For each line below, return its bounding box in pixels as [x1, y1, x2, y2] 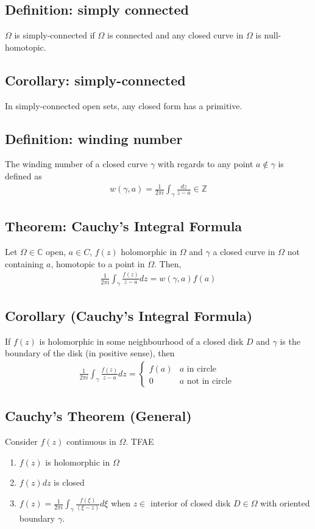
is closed [54, 476, 85, 489]
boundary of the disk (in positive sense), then [5, 347, 175, 359]
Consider [5, 435, 38, 448]
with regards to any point [157, 157, 253, 170]
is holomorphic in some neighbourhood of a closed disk [39, 334, 244, 347]
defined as [5, 169, 42, 182]
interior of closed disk [150, 497, 231, 509]
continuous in [66, 435, 116, 448]
